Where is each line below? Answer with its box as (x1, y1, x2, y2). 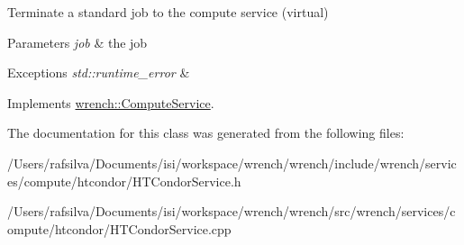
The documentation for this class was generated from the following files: (7, 123, 405, 142)
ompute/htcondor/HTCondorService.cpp (7, 219, 232, 238)
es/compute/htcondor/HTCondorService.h (7, 171, 241, 190)
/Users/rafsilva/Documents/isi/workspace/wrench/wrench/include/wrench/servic (7, 153, 457, 172)
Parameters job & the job (7, 32, 148, 51)
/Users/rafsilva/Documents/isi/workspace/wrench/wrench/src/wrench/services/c (7, 202, 456, 221)
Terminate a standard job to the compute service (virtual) (7, 3, 329, 21)
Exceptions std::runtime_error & (7, 63, 190, 82)
